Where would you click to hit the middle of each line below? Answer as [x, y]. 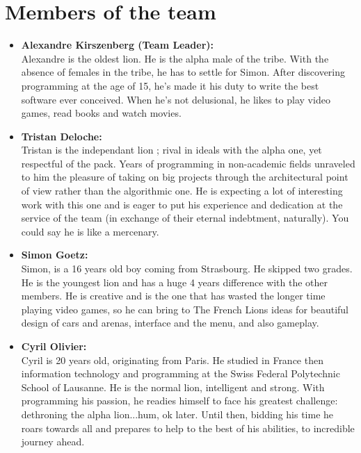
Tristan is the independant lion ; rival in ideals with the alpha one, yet [171, 150]
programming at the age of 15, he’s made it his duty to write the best [170, 85]
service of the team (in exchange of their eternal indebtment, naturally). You [185, 218]
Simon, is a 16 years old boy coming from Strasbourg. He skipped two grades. [187, 269]
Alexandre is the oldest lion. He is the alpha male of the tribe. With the [175, 58]
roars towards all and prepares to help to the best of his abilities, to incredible [188, 428]
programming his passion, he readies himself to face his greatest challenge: [179, 401]
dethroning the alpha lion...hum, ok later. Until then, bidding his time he [177, 414]
